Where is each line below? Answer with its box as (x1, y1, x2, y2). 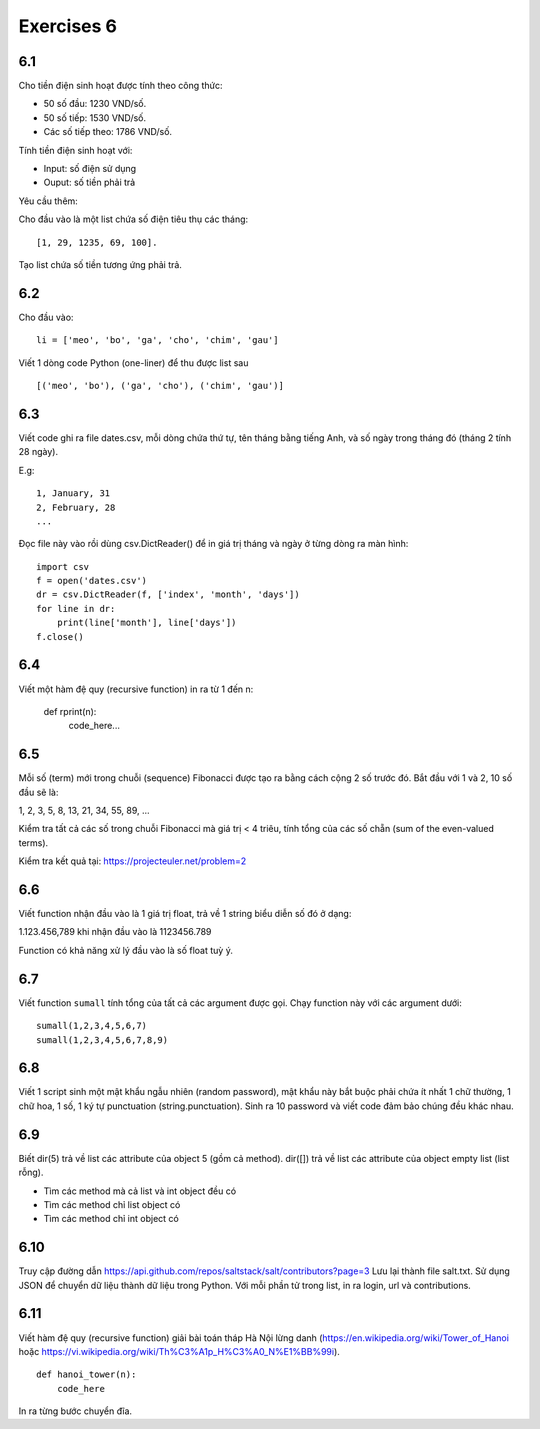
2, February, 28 (36, 501, 116, 513)
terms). (18, 836, 49, 849)
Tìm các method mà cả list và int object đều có (43, 1185, 237, 1197)
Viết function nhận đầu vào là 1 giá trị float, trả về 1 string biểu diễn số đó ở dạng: (18, 908, 352, 920)
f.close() (36, 631, 84, 642)
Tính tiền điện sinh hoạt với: (18, 144, 133, 156)
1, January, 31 (36, 488, 111, 499)
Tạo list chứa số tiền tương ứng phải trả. (18, 258, 182, 270)
